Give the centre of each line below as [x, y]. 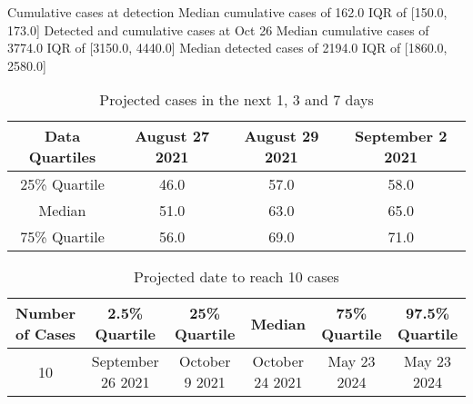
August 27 [172, 136]
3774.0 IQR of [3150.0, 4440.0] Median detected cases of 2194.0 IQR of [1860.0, [227, 48]
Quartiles [62, 157]
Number [45, 313]
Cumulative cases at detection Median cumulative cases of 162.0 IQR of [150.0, [227, 12]
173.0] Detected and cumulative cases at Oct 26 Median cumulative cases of [218, 30]
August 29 [282, 136]
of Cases [45, 334]
